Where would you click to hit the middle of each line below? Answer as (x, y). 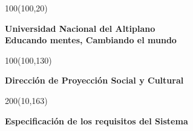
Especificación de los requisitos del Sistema (97, 120)
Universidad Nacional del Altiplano (80, 28)
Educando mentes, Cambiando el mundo (91, 40)
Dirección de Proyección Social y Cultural (94, 80)
